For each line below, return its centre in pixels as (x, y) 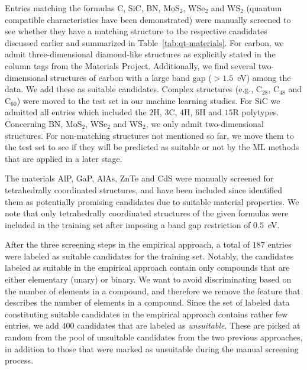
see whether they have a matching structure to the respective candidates (136, 31)
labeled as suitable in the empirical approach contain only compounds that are (147, 267)
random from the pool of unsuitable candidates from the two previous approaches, (154, 337)
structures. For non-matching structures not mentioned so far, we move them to (149, 135)
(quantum (264, 8)
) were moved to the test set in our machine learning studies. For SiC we (148, 100)
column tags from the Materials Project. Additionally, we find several (130, 65)
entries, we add (32, 325)
